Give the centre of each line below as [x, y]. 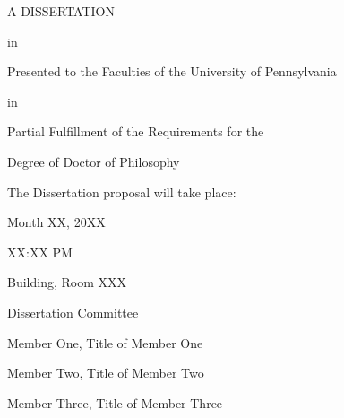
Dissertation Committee [73, 312]
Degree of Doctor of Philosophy [94, 161]
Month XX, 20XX [56, 222]
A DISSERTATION [61, 11]
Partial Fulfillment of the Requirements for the [136, 131]
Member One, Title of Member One [105, 342]
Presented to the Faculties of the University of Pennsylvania [172, 71]
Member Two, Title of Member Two [106, 373]
